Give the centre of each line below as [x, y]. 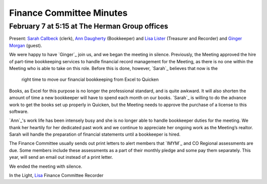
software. [19, 111]
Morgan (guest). [25, 45]
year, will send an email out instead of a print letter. [61, 157]
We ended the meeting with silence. [46, 166]
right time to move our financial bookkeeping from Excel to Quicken [90, 79]
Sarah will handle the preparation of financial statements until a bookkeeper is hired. [95, 134]
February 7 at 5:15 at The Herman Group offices [89, 26]
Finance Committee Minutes [68, 13]
